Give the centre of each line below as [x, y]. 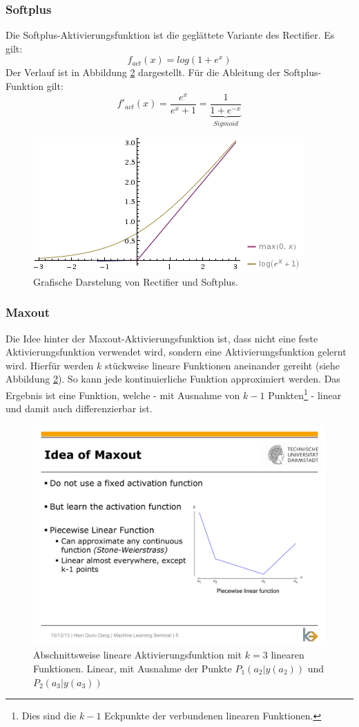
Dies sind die [49, 716]
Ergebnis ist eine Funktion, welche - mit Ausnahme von [123, 395]
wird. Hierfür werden [50, 365]
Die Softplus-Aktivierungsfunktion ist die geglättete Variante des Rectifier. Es [170, 35]
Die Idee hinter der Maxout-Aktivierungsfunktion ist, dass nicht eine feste [162, 338]
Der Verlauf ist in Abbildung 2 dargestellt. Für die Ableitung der [143, 72]
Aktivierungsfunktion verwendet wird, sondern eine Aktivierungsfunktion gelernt [176, 352]
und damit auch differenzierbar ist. [79, 408]
